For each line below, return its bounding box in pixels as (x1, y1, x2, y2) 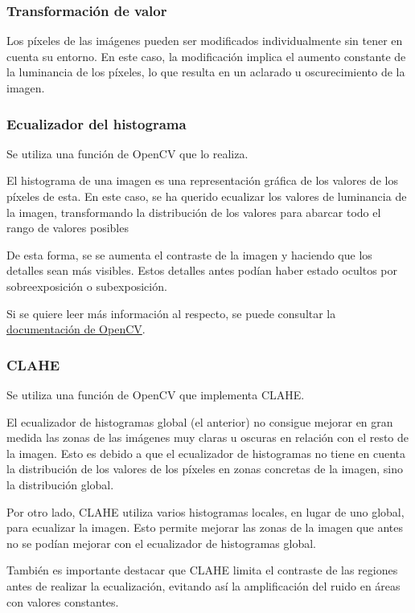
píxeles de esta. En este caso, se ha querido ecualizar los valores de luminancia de (6, 188, 407, 204)
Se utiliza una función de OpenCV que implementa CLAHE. (6, 386, 305, 403)
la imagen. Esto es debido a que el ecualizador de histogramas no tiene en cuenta (6, 444, 405, 461)
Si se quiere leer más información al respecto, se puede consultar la (6, 304, 336, 321)
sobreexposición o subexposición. (6, 277, 167, 294)
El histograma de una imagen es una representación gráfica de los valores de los (6, 172, 398, 189)
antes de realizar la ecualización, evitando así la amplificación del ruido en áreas (6, 577, 401, 594)
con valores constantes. (6, 593, 119, 610)
